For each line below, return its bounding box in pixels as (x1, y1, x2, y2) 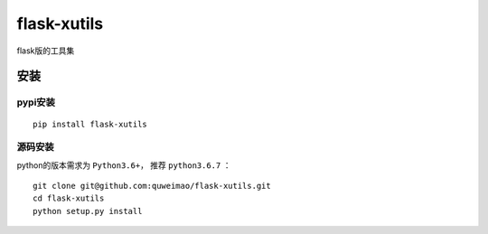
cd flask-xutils (33, 193, 105, 203)
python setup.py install (33, 206, 143, 216)
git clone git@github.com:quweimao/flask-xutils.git (33, 181, 271, 192)
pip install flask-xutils (33, 118, 148, 129)
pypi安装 (16, 96, 56, 108)
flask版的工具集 (16, 45, 75, 56)
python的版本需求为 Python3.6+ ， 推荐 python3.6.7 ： (16, 159, 231, 171)
